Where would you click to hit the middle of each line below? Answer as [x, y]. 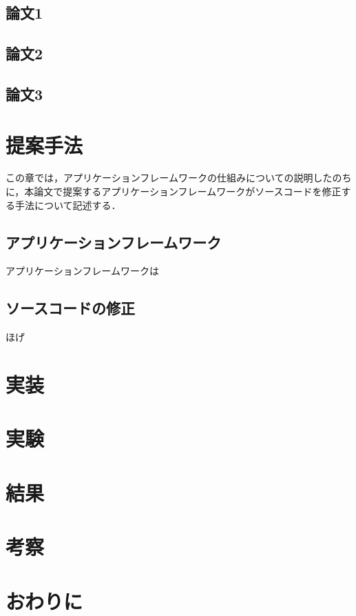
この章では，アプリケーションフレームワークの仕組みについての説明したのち [179, 178]
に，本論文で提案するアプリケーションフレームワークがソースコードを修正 [174, 191]
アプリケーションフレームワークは [82, 271]
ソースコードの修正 [70, 308]
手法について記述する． [68, 205]
